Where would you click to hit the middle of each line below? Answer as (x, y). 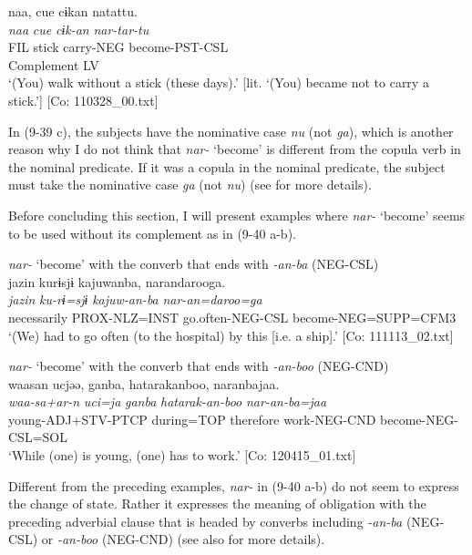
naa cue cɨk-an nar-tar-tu (79, 29)
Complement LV (54, 64)
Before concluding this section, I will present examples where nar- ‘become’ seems (237, 215)
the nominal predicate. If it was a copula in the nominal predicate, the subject (227, 166)
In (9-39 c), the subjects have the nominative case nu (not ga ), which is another (231, 131)
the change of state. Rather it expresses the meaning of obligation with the (217, 504)
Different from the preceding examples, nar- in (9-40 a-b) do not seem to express (234, 485)
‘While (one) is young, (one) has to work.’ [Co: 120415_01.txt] (182, 455)
